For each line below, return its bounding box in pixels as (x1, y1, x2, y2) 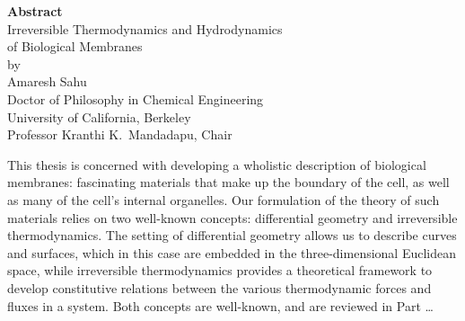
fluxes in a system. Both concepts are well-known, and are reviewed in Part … (7, 296, 434, 315)
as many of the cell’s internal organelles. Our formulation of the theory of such (7, 190, 440, 209)
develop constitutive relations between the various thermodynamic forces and (7, 278, 432, 297)
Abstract (7, 2, 63, 20)
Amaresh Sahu (7, 72, 87, 91)
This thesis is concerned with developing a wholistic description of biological (7, 155, 426, 174)
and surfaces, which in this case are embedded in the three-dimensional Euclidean (7, 243, 457, 262)
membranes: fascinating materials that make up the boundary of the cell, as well (7, 173, 450, 192)
